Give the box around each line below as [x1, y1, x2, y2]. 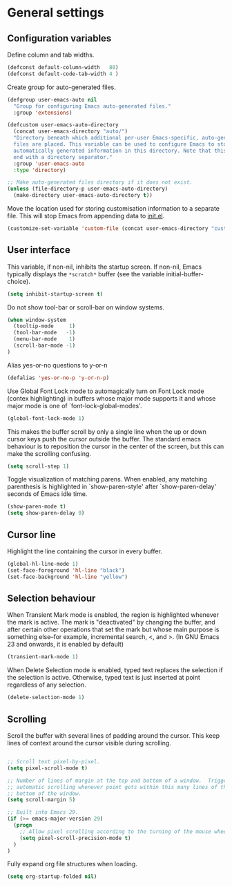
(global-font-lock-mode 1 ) [7, 414, 85, 422]
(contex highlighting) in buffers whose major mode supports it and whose [7, 394, 216, 402]
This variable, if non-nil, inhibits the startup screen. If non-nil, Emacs [7, 263, 202, 271]
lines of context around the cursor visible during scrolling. [7, 739, 171, 747]
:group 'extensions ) [13, 109, 72, 116]
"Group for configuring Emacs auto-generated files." [13, 102, 171, 110]
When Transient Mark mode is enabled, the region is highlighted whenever [7, 611, 220, 619]
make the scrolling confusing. [7, 449, 92, 457]
